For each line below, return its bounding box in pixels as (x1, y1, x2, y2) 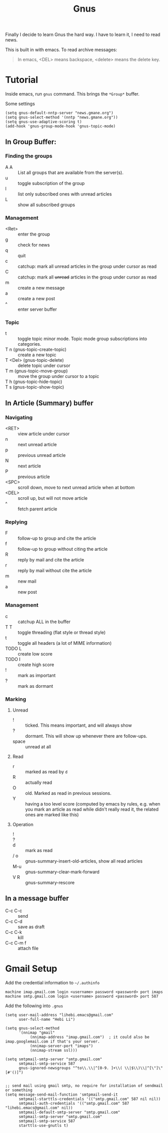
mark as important (18, 672, 56, 678)
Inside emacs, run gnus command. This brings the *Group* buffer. (5, 91, 140, 97)
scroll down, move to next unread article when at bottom (18, 485, 135, 491)
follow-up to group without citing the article (18, 546, 108, 552)
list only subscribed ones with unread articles (18, 191, 112, 197)
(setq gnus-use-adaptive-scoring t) (5, 119, 82, 124)
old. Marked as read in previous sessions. (25, 790, 112, 796)
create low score (18, 650, 53, 657)
